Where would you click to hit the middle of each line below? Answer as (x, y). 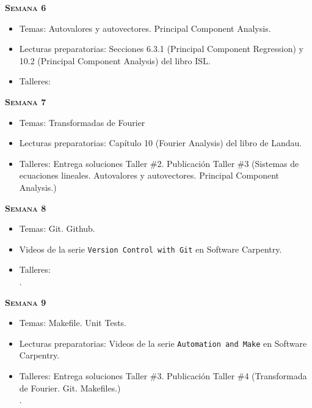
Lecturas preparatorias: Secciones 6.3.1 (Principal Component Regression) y (161, 49)
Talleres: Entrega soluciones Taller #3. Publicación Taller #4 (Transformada (163, 376)
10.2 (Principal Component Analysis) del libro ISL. (115, 60)
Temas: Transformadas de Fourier (82, 122)
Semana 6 (26, 7)
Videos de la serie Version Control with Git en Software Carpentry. (151, 249)
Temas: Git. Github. (57, 228)
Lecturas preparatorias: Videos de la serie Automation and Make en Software (163, 343)
